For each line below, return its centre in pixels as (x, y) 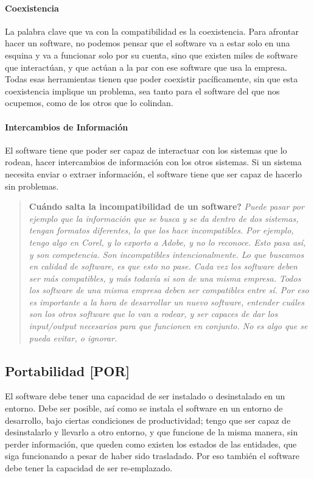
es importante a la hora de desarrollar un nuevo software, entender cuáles (166, 301)
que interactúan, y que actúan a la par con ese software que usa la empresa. (146, 67)
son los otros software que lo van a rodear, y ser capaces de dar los (153, 314)
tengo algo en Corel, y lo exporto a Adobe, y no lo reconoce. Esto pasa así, (167, 242)
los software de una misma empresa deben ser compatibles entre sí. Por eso (169, 290)
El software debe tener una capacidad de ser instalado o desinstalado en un (145, 396)
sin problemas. (32, 186)
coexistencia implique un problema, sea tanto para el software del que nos (142, 91)
